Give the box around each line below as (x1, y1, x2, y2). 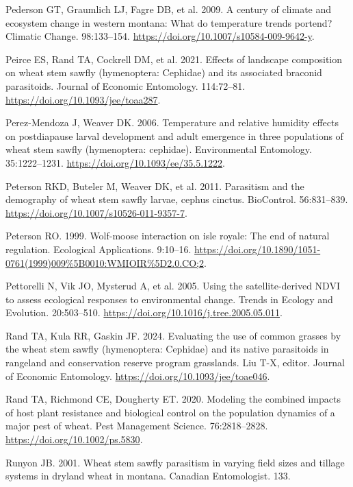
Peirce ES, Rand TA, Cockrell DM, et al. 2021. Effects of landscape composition (5, 51, 343, 66)
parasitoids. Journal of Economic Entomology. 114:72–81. (5, 78, 246, 93)
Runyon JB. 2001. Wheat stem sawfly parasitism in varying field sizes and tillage (5, 455, 345, 469)
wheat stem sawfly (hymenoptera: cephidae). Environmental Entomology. (5, 142, 312, 156)
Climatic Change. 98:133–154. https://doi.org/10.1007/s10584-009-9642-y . (5, 29, 315, 43)
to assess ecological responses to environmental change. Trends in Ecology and (5, 292, 333, 306)
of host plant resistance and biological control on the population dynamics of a (5, 405, 335, 419)
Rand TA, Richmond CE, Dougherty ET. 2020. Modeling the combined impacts (5, 392, 341, 406)
